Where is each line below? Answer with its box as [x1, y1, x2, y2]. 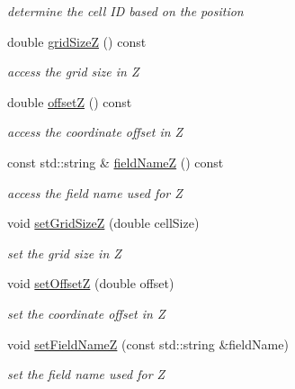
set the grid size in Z [7, 243, 121, 262]
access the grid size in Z [7, 62, 139, 81]
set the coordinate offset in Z [7, 303, 165, 322]
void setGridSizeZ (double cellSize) [7, 213, 200, 232]
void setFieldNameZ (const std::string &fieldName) [7, 334, 289, 353]
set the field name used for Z [7, 365, 165, 384]
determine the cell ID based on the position [7, 2, 244, 20]
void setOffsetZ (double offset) [7, 274, 174, 293]
